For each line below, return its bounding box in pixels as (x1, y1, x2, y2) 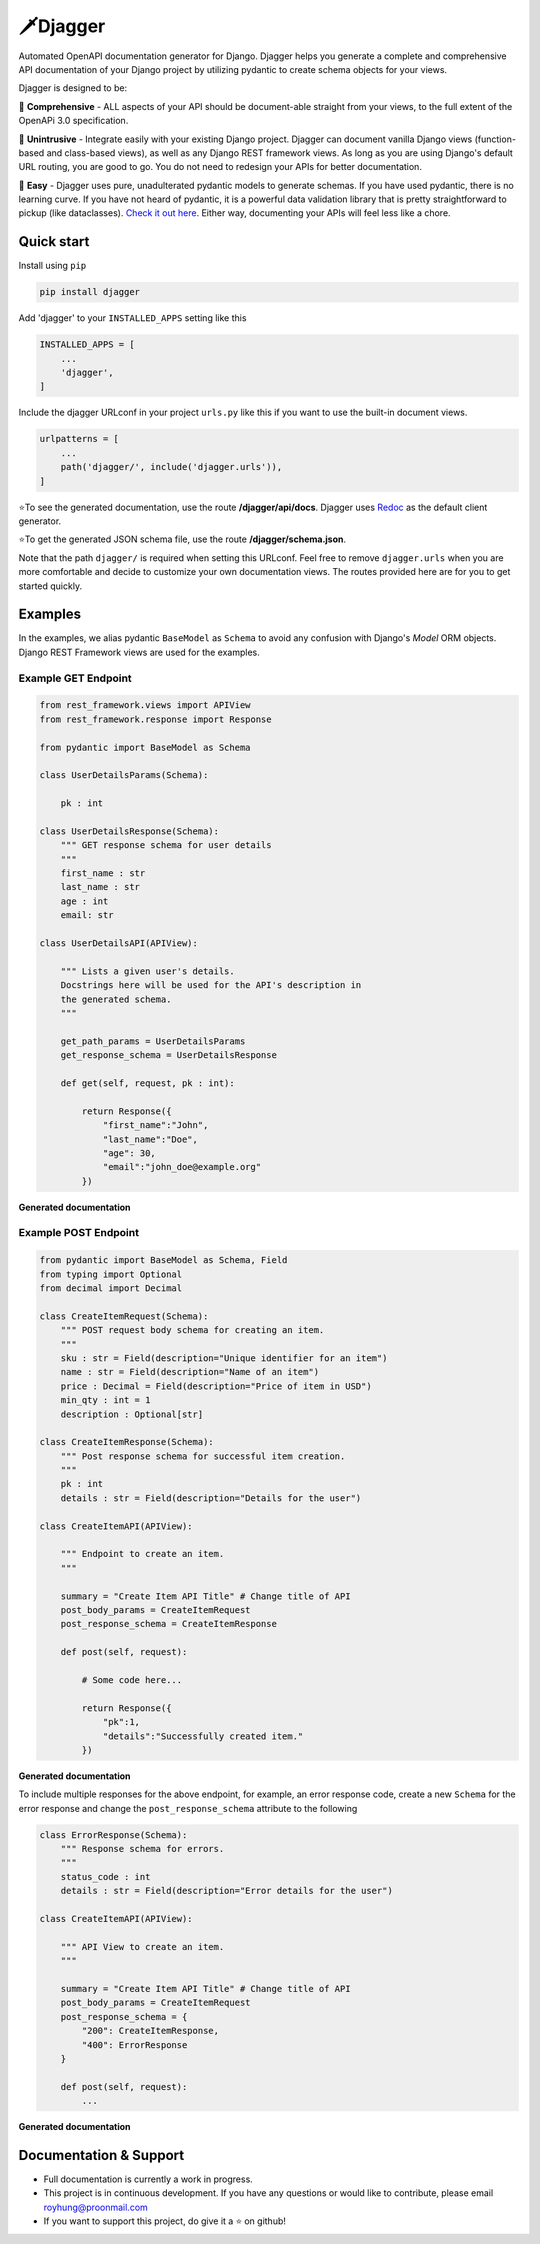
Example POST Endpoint (18, 1226, 140, 1240)
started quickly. (18, 580, 83, 592)
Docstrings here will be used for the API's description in (60, 980, 362, 991)
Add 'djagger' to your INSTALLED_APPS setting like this (18, 312, 247, 324)
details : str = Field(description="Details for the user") (60, 1492, 362, 1504)
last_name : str (60, 881, 140, 893)
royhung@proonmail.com (43, 2201, 149, 2213)
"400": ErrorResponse (81, 2039, 188, 2050)
